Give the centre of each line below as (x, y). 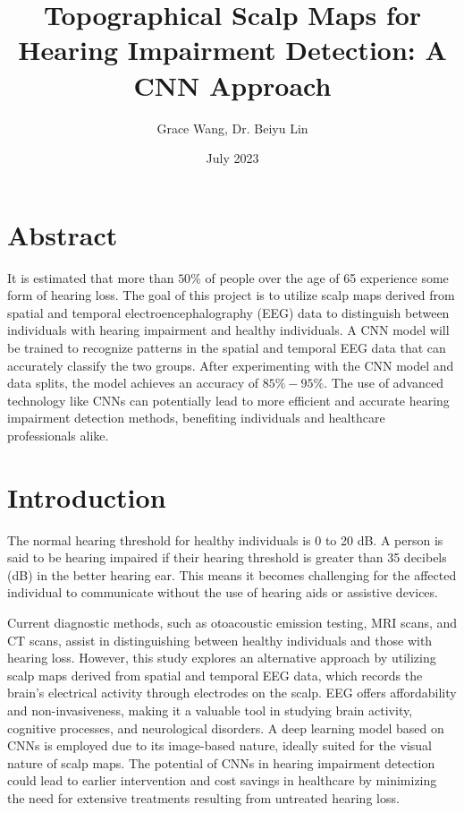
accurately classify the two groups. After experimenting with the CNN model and (231, 365)
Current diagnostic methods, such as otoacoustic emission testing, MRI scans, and (232, 623)
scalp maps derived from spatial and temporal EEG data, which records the (215, 675)
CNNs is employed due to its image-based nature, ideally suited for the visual (219, 745)
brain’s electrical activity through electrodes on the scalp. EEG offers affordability (232, 693)
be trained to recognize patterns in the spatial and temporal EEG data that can (227, 347)
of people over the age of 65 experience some (327, 277)
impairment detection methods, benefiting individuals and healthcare (196, 418)
